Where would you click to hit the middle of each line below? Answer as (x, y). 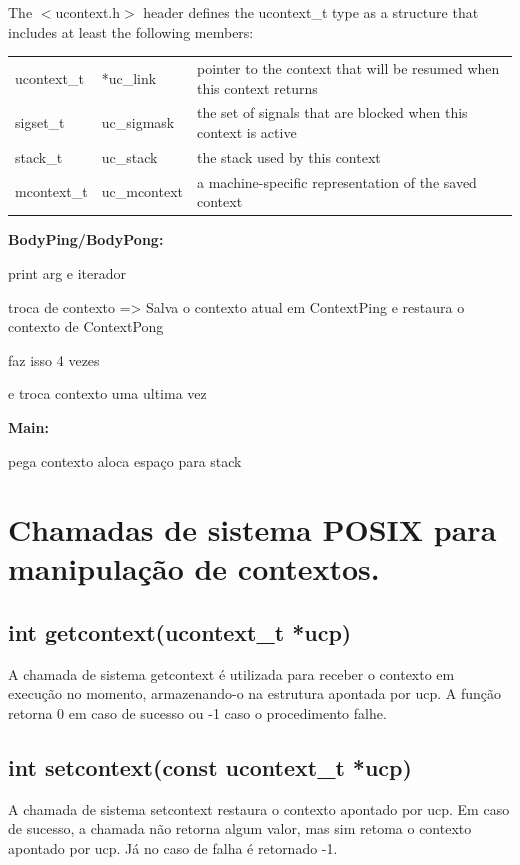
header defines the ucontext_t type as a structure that (311, 12)
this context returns (257, 87)
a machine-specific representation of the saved (337, 181)
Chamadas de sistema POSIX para (252, 529)
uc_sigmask (138, 122)
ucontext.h (88, 12)
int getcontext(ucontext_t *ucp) (180, 632)
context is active (247, 131)
